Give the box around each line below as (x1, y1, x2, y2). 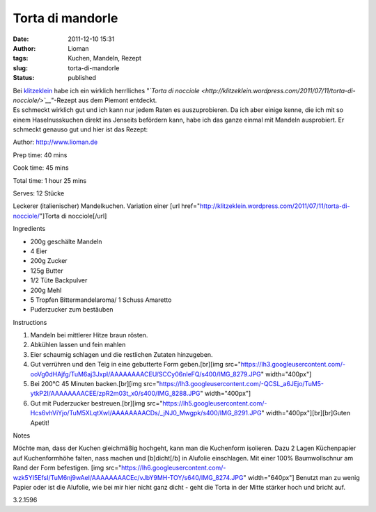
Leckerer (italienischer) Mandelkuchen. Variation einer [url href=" (13, 202, 201, 210)
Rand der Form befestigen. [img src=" (13, 463, 122, 472)
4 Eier (30, 247, 48, 255)
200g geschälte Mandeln (30, 237, 102, 246)
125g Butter (30, 266, 63, 275)
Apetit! (30, 418, 49, 427)
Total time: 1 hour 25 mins (13, 176, 87, 184)
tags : (13, 54, 29, 63)
